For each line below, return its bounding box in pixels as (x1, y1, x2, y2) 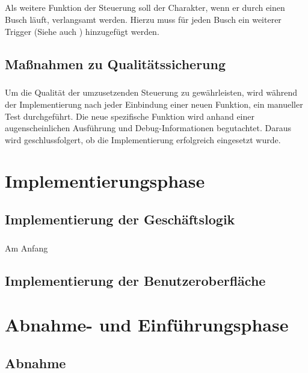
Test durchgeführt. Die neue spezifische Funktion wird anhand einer (5, 109, 254, 122)
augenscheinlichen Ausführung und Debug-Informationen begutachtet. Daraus (5, 122, 292, 134)
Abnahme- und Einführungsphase (5, 312, 289, 337)
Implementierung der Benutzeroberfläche (5, 271, 266, 289)
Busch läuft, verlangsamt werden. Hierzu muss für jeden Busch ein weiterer (5, 13, 282, 25)
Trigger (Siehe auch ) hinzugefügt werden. (5, 25, 159, 37)
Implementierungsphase (5, 168, 205, 193)
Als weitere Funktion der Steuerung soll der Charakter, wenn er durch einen (5, 1, 285, 14)
